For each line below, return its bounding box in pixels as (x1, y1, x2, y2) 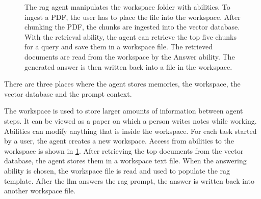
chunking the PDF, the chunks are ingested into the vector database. (24, 21, 240, 32)
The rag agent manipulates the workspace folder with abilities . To (24, 2, 230, 12)
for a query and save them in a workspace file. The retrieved (24, 41, 213, 52)
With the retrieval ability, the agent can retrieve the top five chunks (24, 31, 237, 42)
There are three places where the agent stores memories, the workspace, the (4, 78, 241, 89)
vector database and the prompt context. (4, 88, 132, 99)
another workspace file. (4, 185, 76, 196)
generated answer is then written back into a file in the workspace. (24, 61, 232, 72)
